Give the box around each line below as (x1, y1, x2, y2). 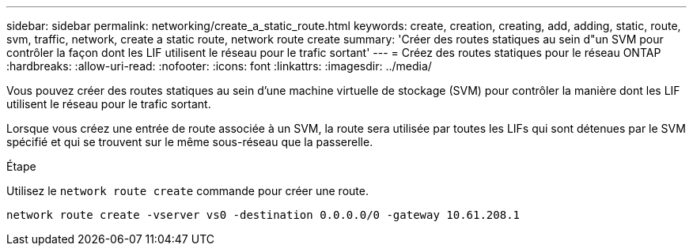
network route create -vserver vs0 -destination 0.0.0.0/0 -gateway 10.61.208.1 (6, 209, 521, 221)
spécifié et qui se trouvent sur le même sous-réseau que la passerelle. (6, 135, 373, 149)
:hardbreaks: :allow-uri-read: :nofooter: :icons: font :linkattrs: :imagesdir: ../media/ (6, 59, 432, 73)
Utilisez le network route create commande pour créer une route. (6, 184, 369, 197)
